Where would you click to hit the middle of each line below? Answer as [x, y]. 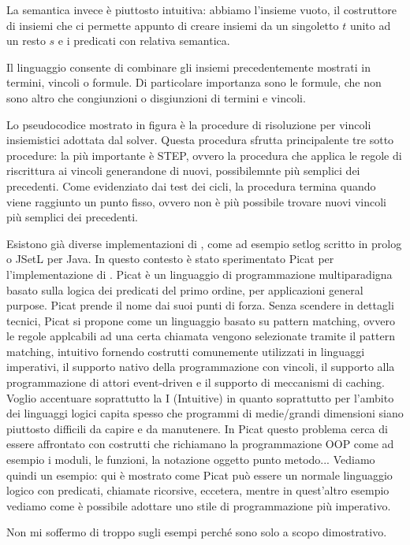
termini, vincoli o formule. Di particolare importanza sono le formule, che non [194, 82]
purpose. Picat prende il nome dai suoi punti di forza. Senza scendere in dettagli [200, 305]
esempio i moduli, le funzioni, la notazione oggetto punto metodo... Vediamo [191, 460]
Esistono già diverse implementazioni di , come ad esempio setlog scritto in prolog [204, 243]
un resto [26, 41]
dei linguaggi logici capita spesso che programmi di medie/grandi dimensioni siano [205, 413]
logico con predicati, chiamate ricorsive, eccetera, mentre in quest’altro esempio [198, 490]
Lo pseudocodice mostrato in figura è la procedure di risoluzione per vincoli [189, 124]
